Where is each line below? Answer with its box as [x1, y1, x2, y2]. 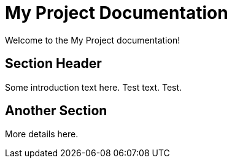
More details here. [5, 129, 79, 140]
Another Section [5, 103, 107, 119]
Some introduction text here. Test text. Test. [5, 81, 182, 93]
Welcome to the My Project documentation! [5, 34, 180, 45]
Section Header [5, 56, 102, 72]
